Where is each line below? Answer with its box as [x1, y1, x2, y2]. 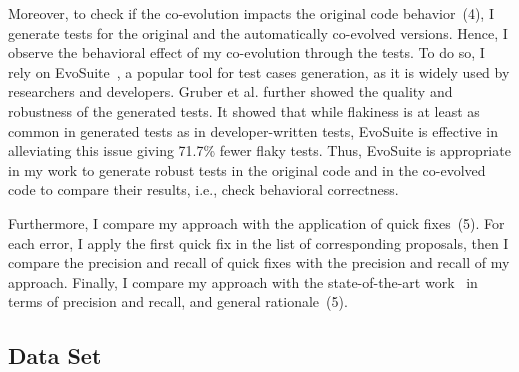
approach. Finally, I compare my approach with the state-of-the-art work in [8, 271, 478, 292]
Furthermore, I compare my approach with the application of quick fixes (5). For [8, 212, 505, 233]
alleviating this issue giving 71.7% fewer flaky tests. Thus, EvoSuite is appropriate [8, 140, 511, 161]
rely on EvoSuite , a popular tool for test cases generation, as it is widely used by [8, 61, 510, 82]
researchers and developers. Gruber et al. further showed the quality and [8, 81, 453, 102]
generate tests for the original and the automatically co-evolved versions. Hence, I [8, 22, 508, 43]
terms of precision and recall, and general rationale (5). [8, 291, 348, 312]
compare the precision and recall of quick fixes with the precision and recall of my [8, 252, 510, 273]
